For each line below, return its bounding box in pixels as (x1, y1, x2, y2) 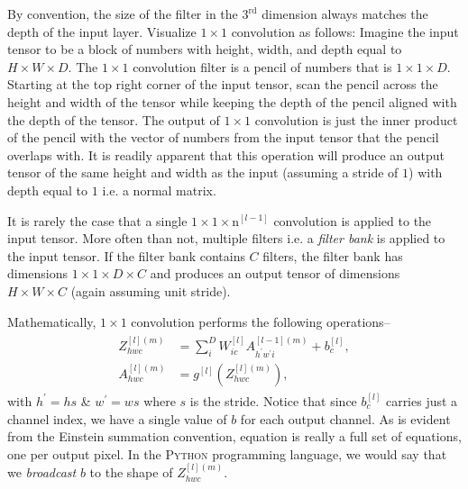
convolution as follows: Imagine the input (231, 22, 459, 41)
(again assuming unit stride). (70, 281, 231, 300)
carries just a (385, 391, 458, 410)
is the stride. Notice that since (189, 391, 357, 410)
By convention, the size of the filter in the (7, 5, 238, 23)
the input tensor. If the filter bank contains (7, 246, 245, 265)
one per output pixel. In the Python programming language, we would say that (7, 444, 447, 463)
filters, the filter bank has (262, 246, 403, 265)
